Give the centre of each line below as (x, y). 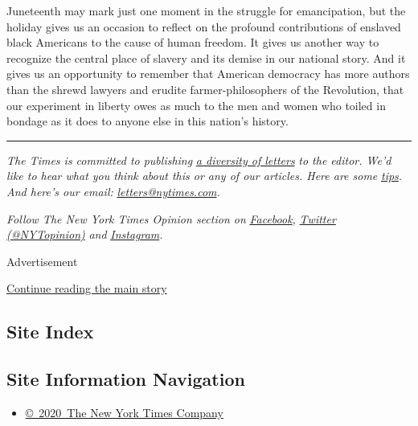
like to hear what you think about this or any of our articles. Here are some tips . (205, 176)
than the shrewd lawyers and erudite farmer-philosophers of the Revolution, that (205, 89)
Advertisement (42, 261)
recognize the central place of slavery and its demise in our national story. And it (206, 57)
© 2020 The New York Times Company (124, 412)
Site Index (50, 332)
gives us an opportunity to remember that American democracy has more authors (208, 74)
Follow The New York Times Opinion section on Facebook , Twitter (171, 218)
